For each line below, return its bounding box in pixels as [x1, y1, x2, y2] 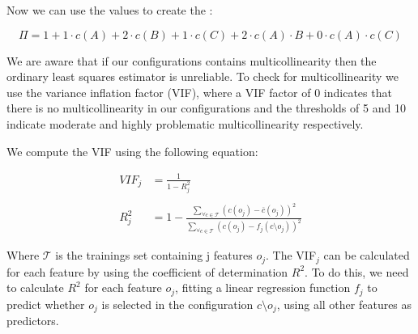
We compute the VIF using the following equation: [6, 142, 258, 159]
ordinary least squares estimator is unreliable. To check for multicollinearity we [6, 68, 399, 85]
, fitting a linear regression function [175, 279, 351, 296]
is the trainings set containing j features [55, 247, 253, 264]
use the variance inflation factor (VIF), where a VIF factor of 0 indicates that [6, 83, 392, 100]
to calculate [6, 279, 64, 296]
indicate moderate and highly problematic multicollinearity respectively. [6, 115, 364, 132]
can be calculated [323, 247, 410, 264]
